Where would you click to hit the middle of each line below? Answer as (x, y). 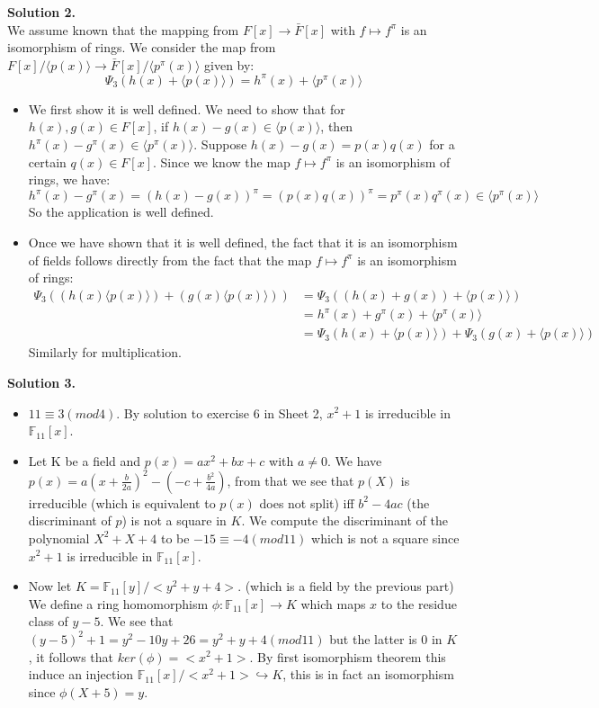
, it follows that (71, 656)
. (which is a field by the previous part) (346, 586)
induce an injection (81, 674)
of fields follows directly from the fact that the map (170, 260)
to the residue (419, 603)
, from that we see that (291, 480)
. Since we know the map (222, 161)
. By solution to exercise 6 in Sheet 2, (219, 412)
